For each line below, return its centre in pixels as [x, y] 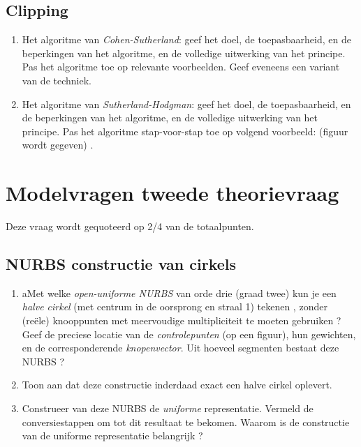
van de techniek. [57, 80]
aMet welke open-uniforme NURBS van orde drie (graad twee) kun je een [179, 293]
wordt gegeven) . [58, 145]
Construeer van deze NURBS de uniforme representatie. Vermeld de [168, 408]
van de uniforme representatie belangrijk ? [112, 435]
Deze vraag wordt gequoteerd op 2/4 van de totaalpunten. [130, 226]
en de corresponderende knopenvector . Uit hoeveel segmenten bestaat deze [180, 348]
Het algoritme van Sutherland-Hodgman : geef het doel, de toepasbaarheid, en [186, 104]
